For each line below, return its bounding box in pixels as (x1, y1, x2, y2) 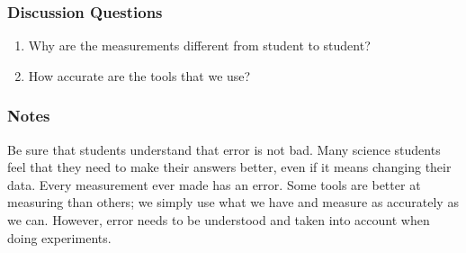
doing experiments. (7, 228, 112, 247)
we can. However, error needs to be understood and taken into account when (7, 211, 430, 229)
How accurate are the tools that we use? (28, 66, 251, 85)
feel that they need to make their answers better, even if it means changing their (7, 158, 452, 176)
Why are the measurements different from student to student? (28, 36, 371, 55)
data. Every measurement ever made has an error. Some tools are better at (7, 175, 421, 194)
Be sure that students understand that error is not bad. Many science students (7, 140, 441, 158)
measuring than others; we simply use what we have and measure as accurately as (7, 193, 459, 212)
